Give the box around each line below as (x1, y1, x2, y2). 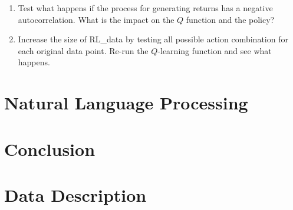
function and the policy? (186, 13, 275, 25)
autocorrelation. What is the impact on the (18, 13, 175, 25)
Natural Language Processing (4, 91, 248, 115)
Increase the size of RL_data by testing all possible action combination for (18, 33, 288, 45)
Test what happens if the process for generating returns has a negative (18, 2, 273, 14)
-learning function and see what (157, 44, 272, 56)
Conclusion (4, 136, 96, 161)
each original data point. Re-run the (18, 44, 149, 56)
